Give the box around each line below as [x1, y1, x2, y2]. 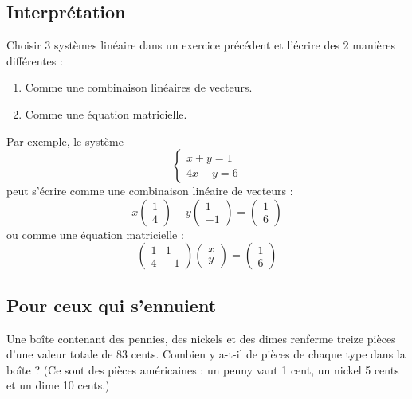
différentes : [6, 52, 63, 68]
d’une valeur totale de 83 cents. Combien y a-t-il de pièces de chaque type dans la [6, 346, 406, 362]
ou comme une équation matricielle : [6, 225, 184, 242]
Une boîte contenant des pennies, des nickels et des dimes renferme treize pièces [6, 330, 396, 346]
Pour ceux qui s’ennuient [6, 292, 217, 317]
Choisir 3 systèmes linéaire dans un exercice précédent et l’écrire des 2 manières [6, 37, 395, 53]
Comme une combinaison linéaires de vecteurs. [25, 79, 253, 96]
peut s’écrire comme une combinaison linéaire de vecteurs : [6, 182, 293, 199]
